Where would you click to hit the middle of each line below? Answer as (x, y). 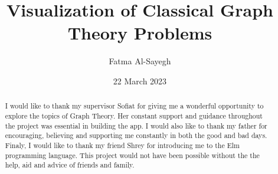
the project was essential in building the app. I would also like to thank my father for (136, 125)
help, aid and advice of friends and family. (70, 165)
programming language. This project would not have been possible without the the (132, 155)
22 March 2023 (140, 81)
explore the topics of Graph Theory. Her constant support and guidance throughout (134, 115)
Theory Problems (140, 33)
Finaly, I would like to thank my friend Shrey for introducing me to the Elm (122, 145)
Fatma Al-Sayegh (140, 61)
